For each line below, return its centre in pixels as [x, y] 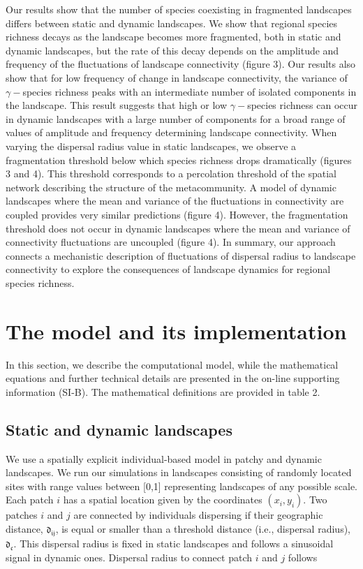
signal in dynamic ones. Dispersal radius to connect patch [129, 557]
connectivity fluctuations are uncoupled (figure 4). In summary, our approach [171, 242]
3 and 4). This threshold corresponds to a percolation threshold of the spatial [171, 173]
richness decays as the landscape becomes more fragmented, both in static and [173, 37]
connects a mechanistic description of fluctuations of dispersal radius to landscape [181, 255]
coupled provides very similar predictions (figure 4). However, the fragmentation [177, 214]
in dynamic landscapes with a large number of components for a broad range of [176, 118]
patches [22, 515]
